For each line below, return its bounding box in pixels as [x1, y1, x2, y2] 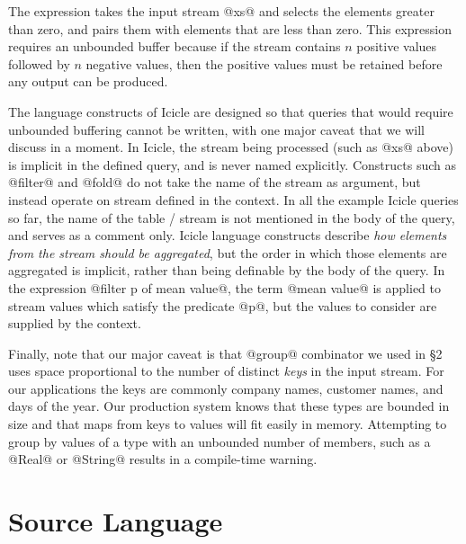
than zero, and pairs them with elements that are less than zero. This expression [8, 19, 453, 38]
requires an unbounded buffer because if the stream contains [8, 37, 341, 56]
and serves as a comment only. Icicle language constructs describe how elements [8, 226, 447, 245]
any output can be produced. [8, 72, 168, 91]
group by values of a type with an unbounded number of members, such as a [8, 432, 431, 450]
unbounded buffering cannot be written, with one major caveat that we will [8, 120, 425, 138]
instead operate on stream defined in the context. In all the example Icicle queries [8, 190, 459, 209]
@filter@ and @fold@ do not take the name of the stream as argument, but [8, 173, 421, 192]
